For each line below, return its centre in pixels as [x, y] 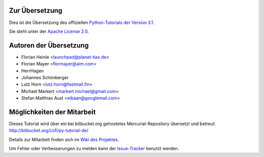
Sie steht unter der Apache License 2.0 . [49, 31]
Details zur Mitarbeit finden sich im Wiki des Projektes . [64, 139]
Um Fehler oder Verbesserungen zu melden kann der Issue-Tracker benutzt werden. [94, 149]
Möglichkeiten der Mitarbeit [52, 112]
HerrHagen [33, 70]
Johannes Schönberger [45, 77]
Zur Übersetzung [36, 11]
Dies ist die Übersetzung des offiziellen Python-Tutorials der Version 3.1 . [82, 22]
